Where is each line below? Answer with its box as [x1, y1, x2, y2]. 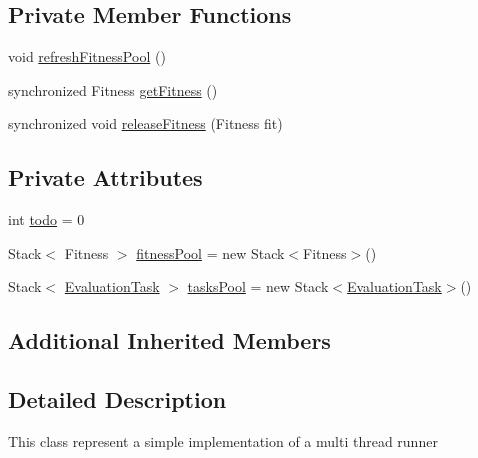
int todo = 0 [8, 209, 85, 230]
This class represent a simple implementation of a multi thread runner [8, 430, 438, 451]
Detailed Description [8, 384, 227, 415]
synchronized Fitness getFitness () [8, 79, 218, 100]
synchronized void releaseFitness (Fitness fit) [8, 113, 283, 134]
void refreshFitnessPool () [8, 46, 166, 67]
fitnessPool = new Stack [136, 242, 285, 263]
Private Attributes [8, 162, 203, 193]
